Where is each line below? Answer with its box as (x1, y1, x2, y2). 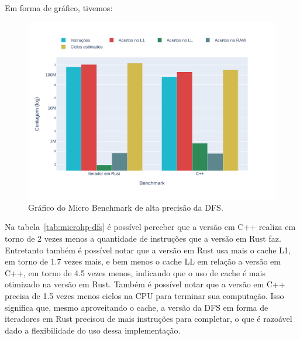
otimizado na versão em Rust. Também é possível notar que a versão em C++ (5, 278, 285, 290)
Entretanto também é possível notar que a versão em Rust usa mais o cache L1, (5, 243, 291, 256)
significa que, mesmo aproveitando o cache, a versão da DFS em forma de (5, 301, 268, 313)
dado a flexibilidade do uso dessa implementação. (5, 324, 181, 336)
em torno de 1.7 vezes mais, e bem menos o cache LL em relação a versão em (5, 255, 281, 267)
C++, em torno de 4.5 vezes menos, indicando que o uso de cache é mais (5, 266, 265, 279)
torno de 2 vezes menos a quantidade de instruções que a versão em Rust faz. (5, 232, 281, 245)
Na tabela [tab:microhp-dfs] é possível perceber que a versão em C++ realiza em (5, 221, 296, 233)
